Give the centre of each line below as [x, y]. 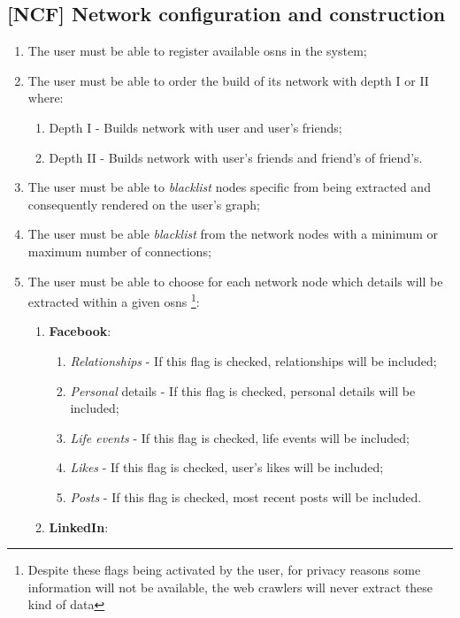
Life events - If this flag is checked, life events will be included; [240, 437]
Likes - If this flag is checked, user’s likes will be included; [227, 467]
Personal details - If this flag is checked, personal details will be [243, 390]
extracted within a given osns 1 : [114, 300]
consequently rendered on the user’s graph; [144, 204]
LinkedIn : [79, 526]
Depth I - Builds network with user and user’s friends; [195, 127]
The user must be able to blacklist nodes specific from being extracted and [229, 187]
